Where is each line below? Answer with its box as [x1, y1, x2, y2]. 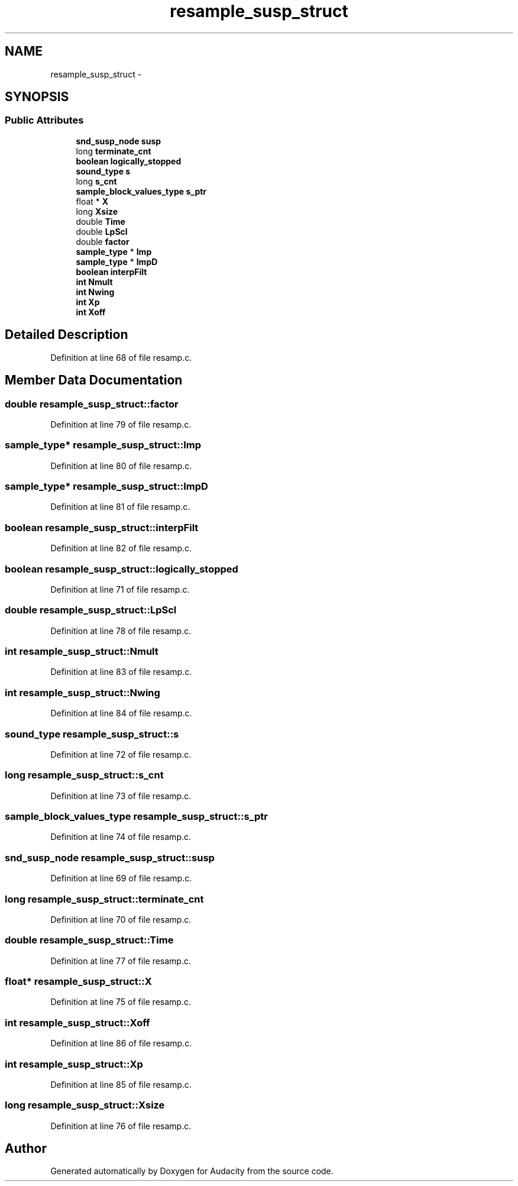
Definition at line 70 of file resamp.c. [50, 914, 192, 925]
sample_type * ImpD [76, 256, 158, 267]
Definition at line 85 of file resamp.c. [50, 1079, 192, 1090]
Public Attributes [5, 114, 84, 127]
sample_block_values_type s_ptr [76, 186, 207, 196]
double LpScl [76, 226, 128, 237]
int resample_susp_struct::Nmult [5, 645, 158, 657]
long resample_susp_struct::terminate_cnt [5, 893, 204, 905]
